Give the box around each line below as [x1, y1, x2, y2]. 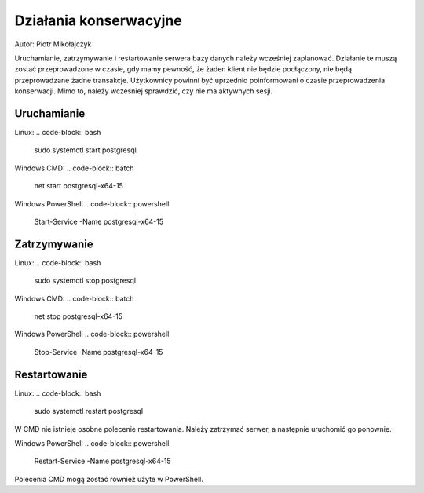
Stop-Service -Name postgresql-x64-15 [34, 347, 163, 356]
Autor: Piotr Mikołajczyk [14, 39, 92, 49]
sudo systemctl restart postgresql [34, 407, 144, 416]
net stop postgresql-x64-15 [34, 312, 123, 321]
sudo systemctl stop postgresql [34, 276, 137, 286]
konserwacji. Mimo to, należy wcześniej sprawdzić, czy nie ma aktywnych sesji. [14, 86, 273, 96]
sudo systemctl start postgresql [34, 145, 137, 155]
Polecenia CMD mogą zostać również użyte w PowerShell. [14, 474, 203, 484]
